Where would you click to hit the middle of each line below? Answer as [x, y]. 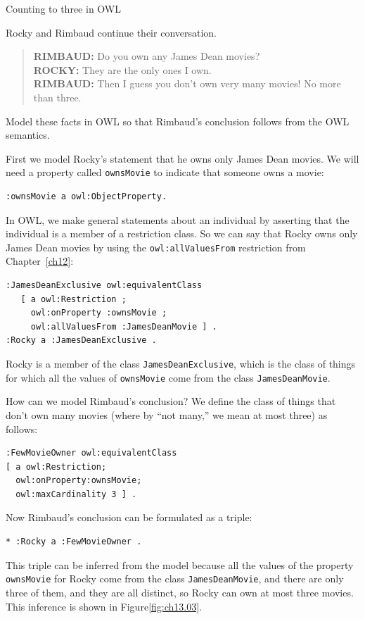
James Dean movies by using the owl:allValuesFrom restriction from [156, 247]
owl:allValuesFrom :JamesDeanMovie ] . [124, 326]
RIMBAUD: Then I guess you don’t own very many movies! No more [187, 83]
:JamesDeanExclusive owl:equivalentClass [104, 286]
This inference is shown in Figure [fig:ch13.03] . [104, 606]
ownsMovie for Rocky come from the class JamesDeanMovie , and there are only [175, 579]
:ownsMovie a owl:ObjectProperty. [87, 196]
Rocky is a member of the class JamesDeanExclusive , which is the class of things [181, 363]
